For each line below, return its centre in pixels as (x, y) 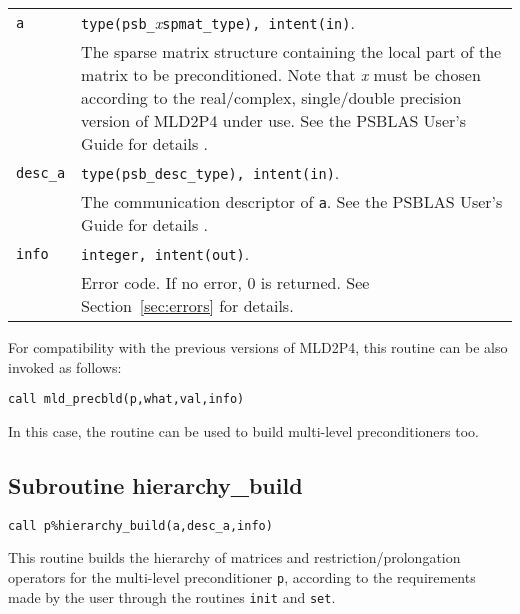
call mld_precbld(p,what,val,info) (126, 399)
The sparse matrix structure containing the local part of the (291, 51)
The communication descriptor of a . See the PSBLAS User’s (292, 201)
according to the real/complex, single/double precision (271, 97)
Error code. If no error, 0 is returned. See (225, 282)
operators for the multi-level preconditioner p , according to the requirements (242, 576)
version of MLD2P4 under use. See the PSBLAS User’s (274, 120)
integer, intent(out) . (165, 253)
